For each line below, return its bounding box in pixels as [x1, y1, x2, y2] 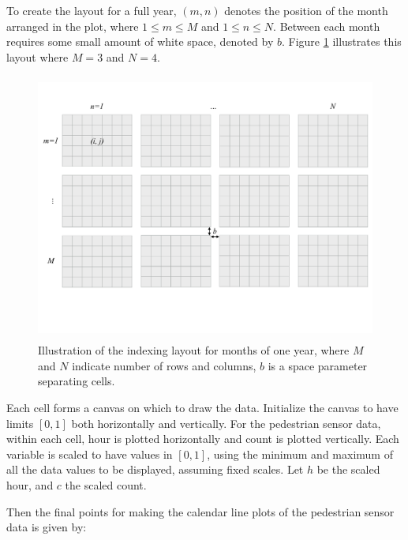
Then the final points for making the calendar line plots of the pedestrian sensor [6, 503, 395, 519]
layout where [6, 48, 69, 65]
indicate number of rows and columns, [72, 357, 256, 373]
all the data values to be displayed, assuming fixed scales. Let [6, 461, 304, 478]
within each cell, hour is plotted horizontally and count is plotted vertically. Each [6, 430, 399, 447]
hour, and [6, 477, 54, 493]
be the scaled [316, 461, 380, 478]
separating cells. [38, 373, 115, 389]
